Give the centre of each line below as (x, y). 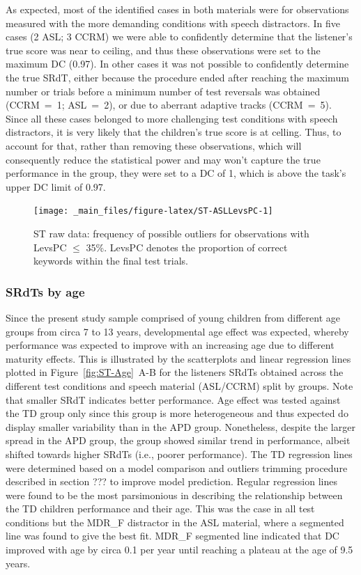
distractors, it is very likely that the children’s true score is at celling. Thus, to (174, 132)
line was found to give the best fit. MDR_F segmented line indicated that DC (172, 536)
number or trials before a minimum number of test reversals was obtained (163, 91)
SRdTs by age (45, 291)
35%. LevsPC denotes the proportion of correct (187, 247)
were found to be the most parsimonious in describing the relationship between (174, 495)
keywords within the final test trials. (111, 261)
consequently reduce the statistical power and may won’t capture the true (163, 159)
